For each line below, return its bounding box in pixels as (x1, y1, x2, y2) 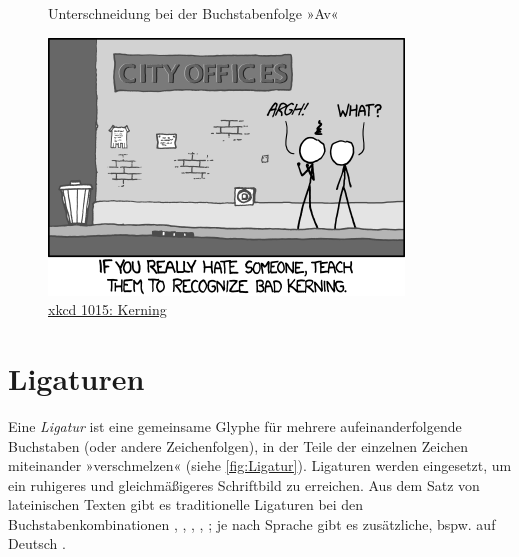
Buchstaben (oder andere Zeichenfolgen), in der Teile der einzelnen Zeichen (8, 435, 469, 456)
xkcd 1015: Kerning (48, 299, 167, 320)
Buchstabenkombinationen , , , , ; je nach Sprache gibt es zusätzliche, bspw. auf (8, 513, 496, 534)
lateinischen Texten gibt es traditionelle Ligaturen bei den (8, 494, 364, 515)
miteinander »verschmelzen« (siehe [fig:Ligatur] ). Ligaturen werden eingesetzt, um (8, 455, 512, 476)
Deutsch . (8, 533, 66, 554)
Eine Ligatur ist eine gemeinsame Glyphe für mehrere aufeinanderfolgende (8, 415, 462, 436)
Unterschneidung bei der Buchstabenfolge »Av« (48, 3, 339, 23)
